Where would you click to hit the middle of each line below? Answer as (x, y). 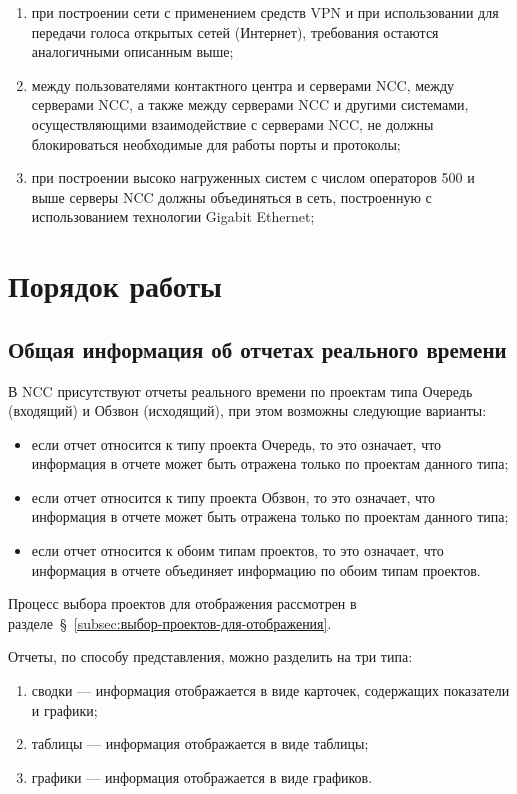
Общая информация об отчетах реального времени (257, 348)
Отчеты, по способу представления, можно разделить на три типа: (210, 656)
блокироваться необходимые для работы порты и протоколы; (216, 143)
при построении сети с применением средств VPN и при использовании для (265, 12)
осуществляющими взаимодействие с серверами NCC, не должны (232, 123)
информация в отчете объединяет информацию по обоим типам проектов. (256, 569)
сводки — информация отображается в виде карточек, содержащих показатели (270, 690)
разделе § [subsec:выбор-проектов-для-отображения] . (170, 622)
